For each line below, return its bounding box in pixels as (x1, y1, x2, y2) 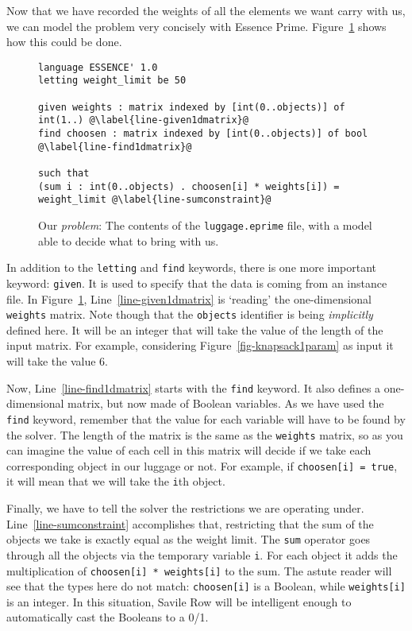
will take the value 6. (6, 353, 108, 369)
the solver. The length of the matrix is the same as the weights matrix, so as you (6, 426, 403, 443)
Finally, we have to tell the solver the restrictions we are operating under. (6, 500, 364, 517)
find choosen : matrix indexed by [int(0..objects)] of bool (38, 128, 368, 140)
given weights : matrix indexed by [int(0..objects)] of (38, 101, 345, 113)
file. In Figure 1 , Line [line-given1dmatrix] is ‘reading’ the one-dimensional (6, 290, 372, 307)
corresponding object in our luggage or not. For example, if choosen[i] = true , (6, 457, 398, 474)
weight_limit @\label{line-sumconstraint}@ (38, 194, 271, 206)
